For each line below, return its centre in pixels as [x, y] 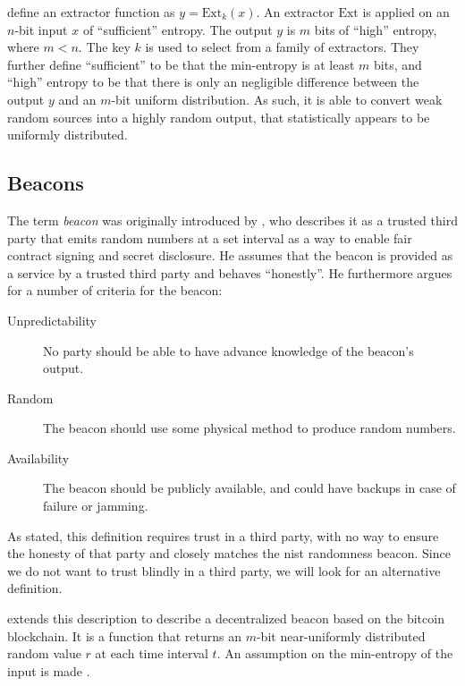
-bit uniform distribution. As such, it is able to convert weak [277, 99]
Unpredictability [52, 320]
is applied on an [406, 12]
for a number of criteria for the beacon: [115, 290]
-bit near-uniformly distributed [341, 635]
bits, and [398, 64]
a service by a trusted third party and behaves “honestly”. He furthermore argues [230, 272]
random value [44, 653]
